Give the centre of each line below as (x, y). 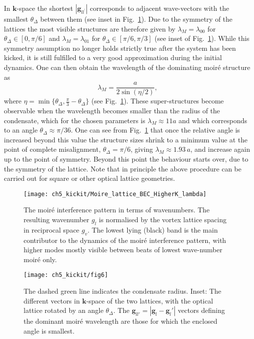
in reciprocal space (52, 229)
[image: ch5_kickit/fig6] (66, 275)
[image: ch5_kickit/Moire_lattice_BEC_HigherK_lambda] (115, 194)
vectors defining (201, 310)
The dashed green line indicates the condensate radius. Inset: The (123, 291)
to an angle (21, 130)
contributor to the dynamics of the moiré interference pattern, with (125, 240)
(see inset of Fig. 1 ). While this (202, 38)
